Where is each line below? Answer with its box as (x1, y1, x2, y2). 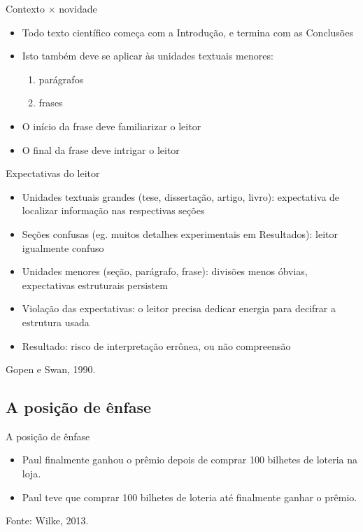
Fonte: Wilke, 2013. (6, 513, 89, 528)
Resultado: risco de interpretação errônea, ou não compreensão (22, 338, 291, 353)
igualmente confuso (22, 240, 104, 255)
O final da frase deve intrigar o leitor (22, 142, 180, 157)
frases (38, 95, 63, 110)
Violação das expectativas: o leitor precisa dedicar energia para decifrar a (22, 301, 336, 316)
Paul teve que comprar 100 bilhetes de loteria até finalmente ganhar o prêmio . (22, 489, 357, 504)
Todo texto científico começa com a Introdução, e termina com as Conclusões (22, 24, 353, 39)
